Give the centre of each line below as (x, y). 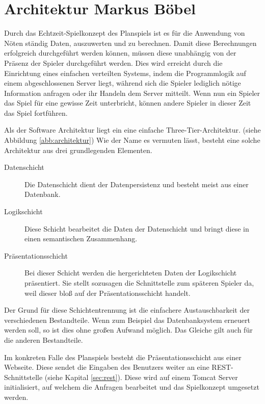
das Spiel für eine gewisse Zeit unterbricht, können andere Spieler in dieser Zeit (128, 103)
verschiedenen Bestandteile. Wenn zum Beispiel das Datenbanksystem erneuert (127, 320)
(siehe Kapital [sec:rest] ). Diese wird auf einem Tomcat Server (141, 377)
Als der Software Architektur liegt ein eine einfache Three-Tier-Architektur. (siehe (132, 130)
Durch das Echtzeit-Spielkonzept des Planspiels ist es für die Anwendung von (125, 33)
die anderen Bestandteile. (44, 339)
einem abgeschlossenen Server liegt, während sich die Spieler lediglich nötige (123, 83)
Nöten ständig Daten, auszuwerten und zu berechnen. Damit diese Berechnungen (130, 43)
